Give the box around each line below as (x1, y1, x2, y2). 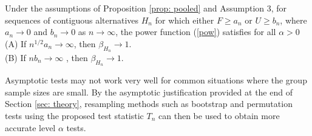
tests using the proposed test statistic (5, 109, 144, 121)
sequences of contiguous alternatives (5, 13, 139, 26)
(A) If (5, 37, 27, 50)
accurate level (5, 121, 56, 134)
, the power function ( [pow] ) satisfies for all (115, 25, 276, 38)
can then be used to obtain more (158, 109, 280, 121)
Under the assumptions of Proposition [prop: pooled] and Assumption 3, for (5, 2, 287, 14)
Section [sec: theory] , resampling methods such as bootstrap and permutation (5, 97, 293, 110)
